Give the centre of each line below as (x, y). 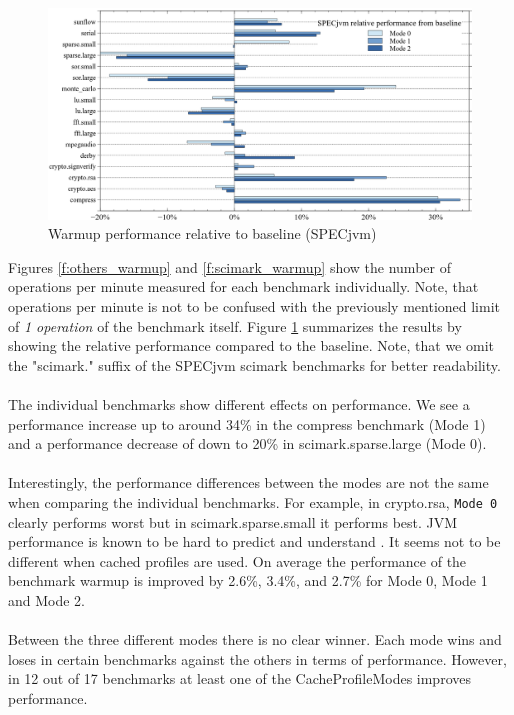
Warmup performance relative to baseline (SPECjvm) (212, 233)
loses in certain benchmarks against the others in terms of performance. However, (257, 658)
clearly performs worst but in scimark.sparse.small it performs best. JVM (233, 521)
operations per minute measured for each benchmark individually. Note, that (243, 286)
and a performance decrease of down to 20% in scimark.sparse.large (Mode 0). (247, 443)
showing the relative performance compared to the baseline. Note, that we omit (251, 345)
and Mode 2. (47, 599)
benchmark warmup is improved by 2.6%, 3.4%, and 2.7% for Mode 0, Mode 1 (248, 580)
